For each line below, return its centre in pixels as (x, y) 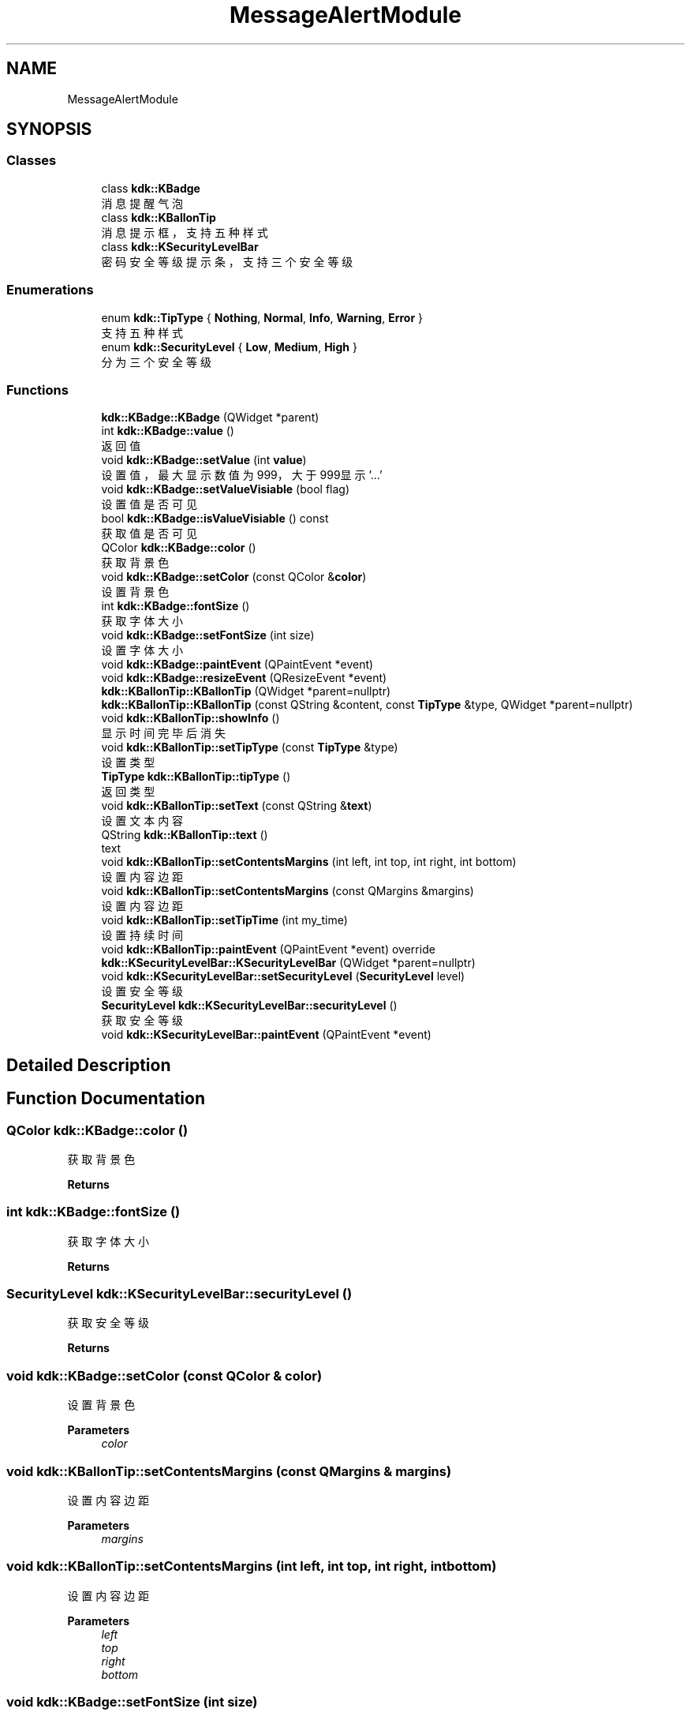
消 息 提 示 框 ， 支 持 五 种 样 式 (185, 232)
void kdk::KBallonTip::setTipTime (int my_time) (224, 920)
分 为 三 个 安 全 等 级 (156, 362)
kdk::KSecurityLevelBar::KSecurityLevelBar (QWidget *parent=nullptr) (288, 963)
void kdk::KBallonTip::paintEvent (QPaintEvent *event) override (268, 950)
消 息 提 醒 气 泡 (142, 203)
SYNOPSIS (49, 129)
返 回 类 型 (128, 792)
